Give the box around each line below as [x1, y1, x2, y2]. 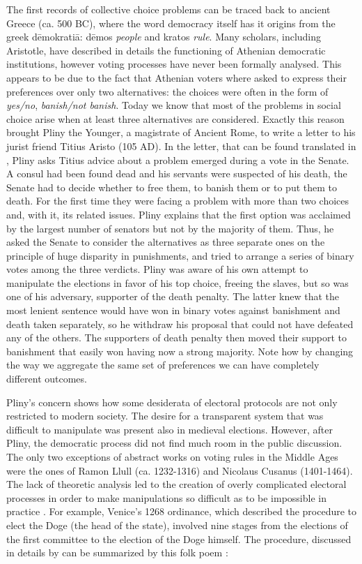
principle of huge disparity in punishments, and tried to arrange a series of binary [6, 248, 354, 262]
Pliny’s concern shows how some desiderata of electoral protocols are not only [6, 394, 338, 409]
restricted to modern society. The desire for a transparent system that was [6, 408, 324, 423]
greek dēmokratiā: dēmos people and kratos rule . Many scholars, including [6, 29, 322, 44]
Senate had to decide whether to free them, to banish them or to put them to [6, 179, 338, 194]
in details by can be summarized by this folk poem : [6, 545, 228, 560]
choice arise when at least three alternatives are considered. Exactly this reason [6, 111, 345, 126]
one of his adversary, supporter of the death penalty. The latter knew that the [6, 289, 340, 304]
